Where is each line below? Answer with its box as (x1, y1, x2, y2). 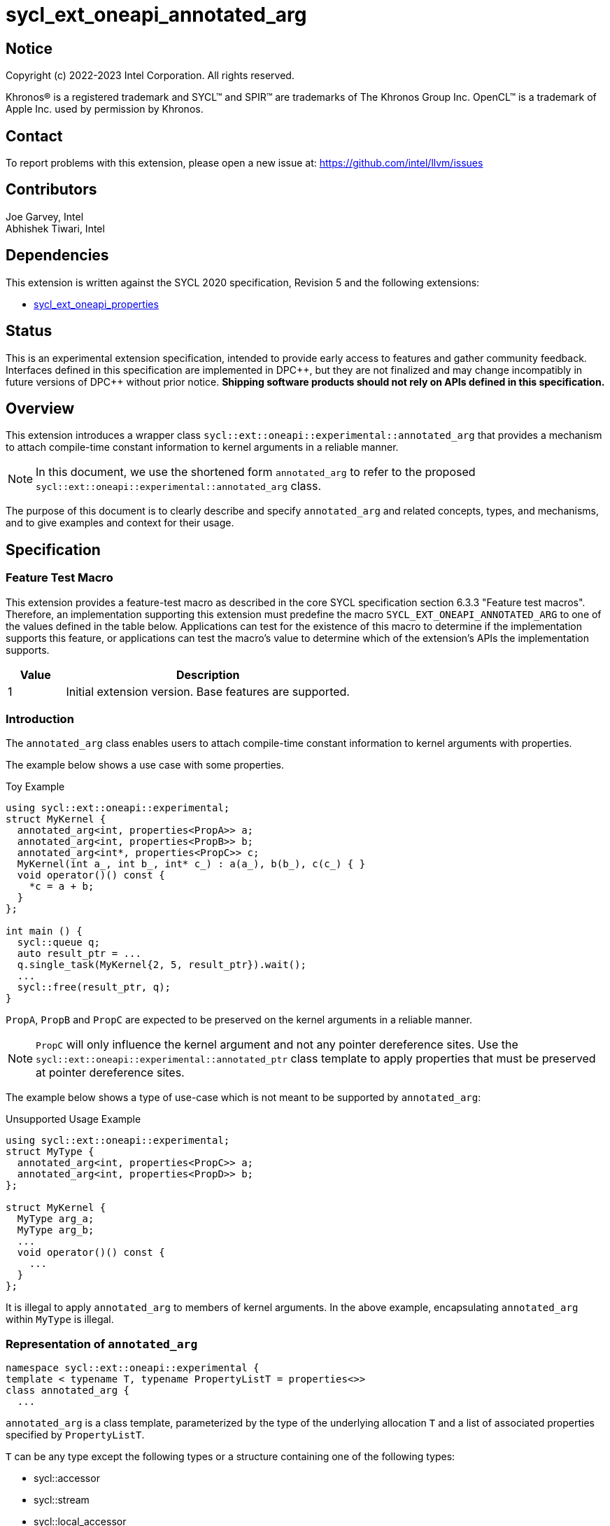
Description (176, 667, 240, 682)
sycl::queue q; (17, 937, 100, 948)
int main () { (6, 925, 83, 937)
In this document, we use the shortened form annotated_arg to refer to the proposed (36, 465, 476, 479)
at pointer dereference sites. (36, 1065, 185, 1080)
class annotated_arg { (6, 1385, 130, 1396)
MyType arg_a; (17, 1213, 94, 1225)
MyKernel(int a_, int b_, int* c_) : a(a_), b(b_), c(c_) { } (17, 858, 366, 870)
